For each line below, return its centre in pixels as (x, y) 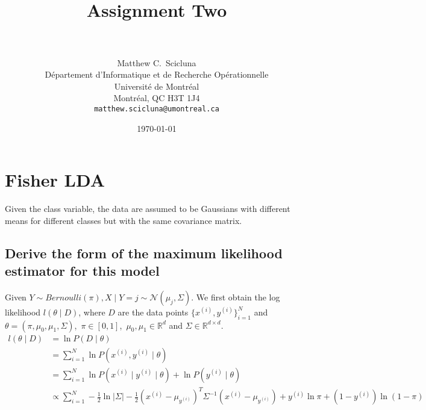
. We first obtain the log (236, 297)
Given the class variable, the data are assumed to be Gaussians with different (148, 209)
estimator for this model (82, 271)
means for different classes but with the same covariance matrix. (124, 220)
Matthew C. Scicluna (157, 62)
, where (92, 312)
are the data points (153, 312)
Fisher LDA (55, 180)
